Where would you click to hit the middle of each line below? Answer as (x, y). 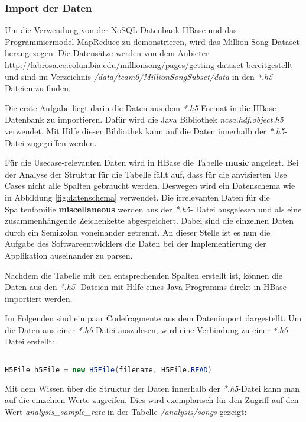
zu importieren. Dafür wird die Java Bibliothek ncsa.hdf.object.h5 (165, 119)
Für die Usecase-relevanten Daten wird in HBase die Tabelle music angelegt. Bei (152, 162)
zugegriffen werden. (62, 142)
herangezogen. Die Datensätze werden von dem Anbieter (107, 53)
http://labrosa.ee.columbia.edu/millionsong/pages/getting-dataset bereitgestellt (149, 65)
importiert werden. (39, 298)
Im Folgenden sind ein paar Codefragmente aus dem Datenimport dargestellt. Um (153, 318)
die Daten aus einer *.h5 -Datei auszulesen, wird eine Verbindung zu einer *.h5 (147, 329)
